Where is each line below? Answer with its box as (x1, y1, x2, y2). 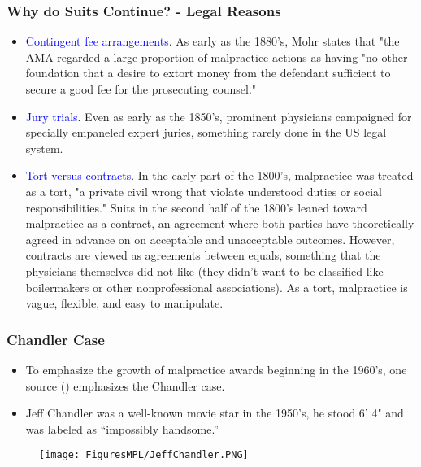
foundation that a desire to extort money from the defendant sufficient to (25, 64, 391, 81)
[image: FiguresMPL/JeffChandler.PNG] (39, 449, 249, 461)
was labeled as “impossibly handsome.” (25, 420, 219, 437)
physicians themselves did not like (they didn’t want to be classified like (25, 262, 384, 279)
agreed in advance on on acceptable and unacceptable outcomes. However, (25, 230, 395, 247)
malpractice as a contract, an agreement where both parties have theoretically (25, 215, 414, 232)
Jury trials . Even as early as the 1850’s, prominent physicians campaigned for (25, 107, 412, 124)
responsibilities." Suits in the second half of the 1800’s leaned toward (25, 199, 367, 216)
